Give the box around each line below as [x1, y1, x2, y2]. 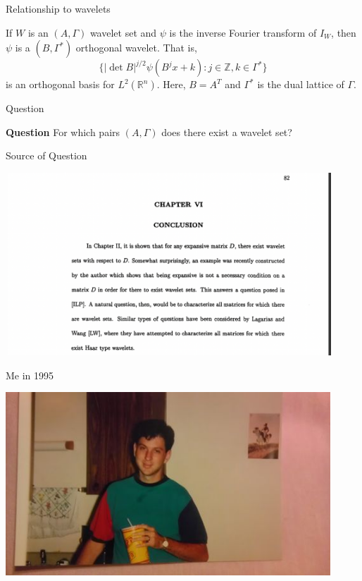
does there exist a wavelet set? [161, 124, 292, 139]
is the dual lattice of [257, 77, 344, 92]
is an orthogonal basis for [6, 77, 115, 92]
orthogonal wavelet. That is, [75, 40, 197, 55]
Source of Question [6, 148, 87, 163]
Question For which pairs [6, 124, 120, 139]
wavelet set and [89, 25, 157, 39]
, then [331, 25, 356, 39]
